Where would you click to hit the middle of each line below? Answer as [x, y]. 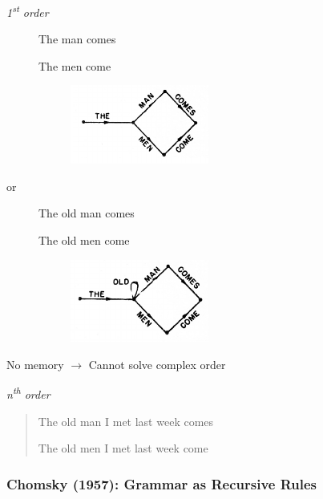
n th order [28, 393]
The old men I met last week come [123, 448]
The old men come [84, 239]
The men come [75, 65]
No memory [35, 364]
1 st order [28, 11]
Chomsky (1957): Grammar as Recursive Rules [162, 483]
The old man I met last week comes [126, 421]
